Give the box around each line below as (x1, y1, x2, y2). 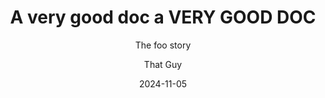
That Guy (143, 58, 183, 70)
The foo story (134, 39, 192, 51)
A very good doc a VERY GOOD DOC (9, 6, 317, 29)
